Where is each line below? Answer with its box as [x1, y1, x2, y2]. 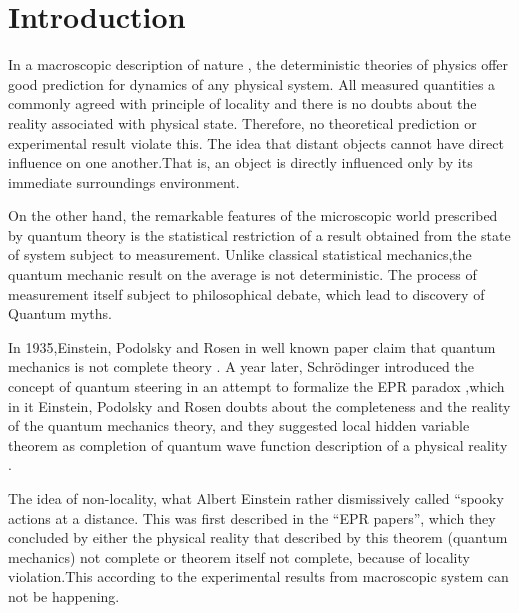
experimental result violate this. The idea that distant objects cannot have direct [8, 132, 504, 153]
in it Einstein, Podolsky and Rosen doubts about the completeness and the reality [8, 395, 511, 416]
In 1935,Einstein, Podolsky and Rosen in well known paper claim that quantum [8, 336, 496, 357]
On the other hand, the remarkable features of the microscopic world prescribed [8, 205, 498, 226]
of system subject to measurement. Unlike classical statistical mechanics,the [8, 244, 472, 265]
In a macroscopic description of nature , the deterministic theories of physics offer [8, 54, 508, 75]
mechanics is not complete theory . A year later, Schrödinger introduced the [8, 356, 474, 377]
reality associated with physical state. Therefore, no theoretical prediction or [8, 112, 477, 133]
